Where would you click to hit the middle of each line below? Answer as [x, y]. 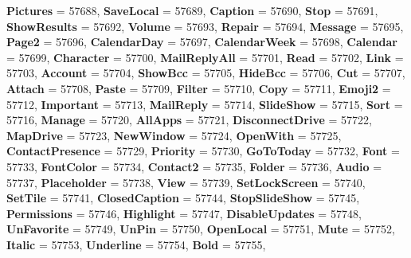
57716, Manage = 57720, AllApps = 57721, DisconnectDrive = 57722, [190, 120]
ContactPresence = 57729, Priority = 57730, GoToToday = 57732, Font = [203, 151]
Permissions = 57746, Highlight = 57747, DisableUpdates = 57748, [184, 213]
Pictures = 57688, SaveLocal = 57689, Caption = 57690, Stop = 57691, [192, 10]
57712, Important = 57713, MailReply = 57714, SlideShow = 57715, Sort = [205, 104]
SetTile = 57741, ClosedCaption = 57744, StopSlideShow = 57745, [183, 198]
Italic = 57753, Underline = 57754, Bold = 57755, [136, 244]
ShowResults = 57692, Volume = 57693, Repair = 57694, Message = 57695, [205, 26]
